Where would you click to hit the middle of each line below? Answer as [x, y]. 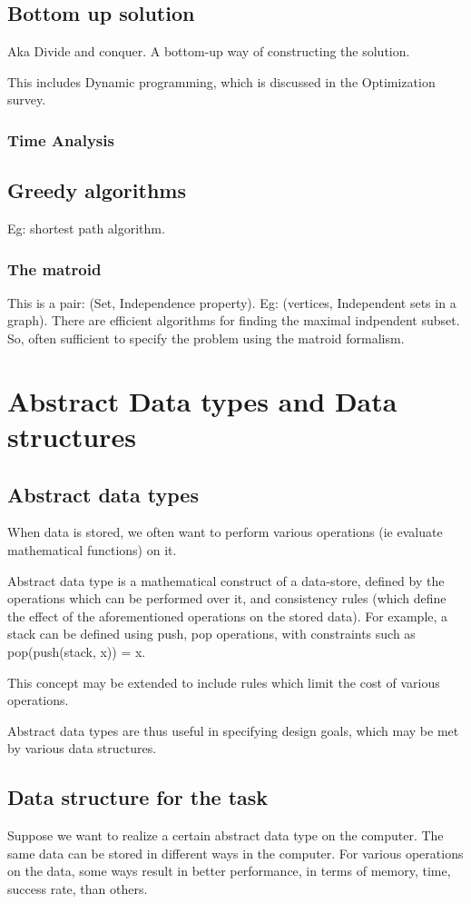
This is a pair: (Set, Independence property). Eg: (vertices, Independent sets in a [232, 302]
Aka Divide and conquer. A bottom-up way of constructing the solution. [209, 51]
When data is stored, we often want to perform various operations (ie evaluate [225, 532]
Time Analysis [61, 139]
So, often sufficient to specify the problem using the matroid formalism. [206, 338]
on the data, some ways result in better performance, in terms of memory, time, [229, 871]
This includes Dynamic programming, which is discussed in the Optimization [221, 81]
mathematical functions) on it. [92, 549]
